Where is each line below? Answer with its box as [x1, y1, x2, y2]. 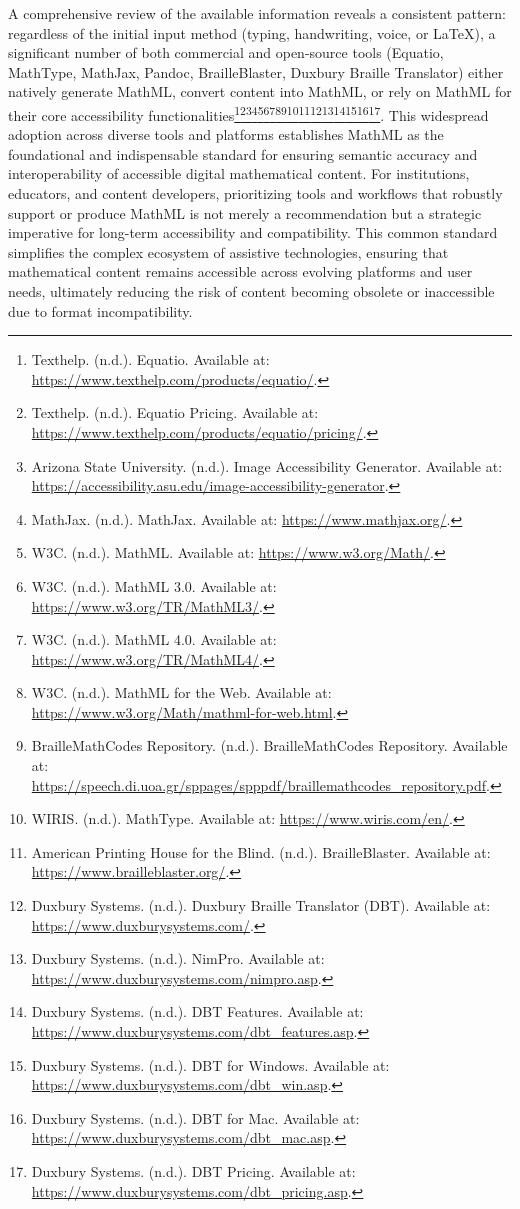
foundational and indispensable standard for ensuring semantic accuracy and [8, 143, 478, 164]
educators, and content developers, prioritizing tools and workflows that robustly [8, 183, 503, 203]
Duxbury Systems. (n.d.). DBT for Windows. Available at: [31, 1054, 390, 1075]
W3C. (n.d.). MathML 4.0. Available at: [31, 629, 277, 650]
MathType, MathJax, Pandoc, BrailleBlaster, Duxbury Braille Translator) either [8, 61, 504, 82]
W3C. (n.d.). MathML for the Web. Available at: [31, 682, 332, 703]
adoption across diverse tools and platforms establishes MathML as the [8, 124, 444, 145]
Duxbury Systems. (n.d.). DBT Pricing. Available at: [31, 1160, 356, 1181]
